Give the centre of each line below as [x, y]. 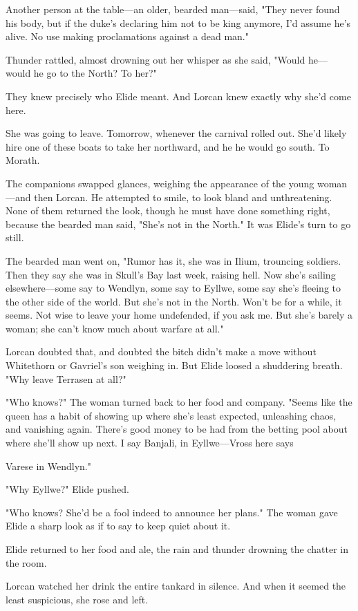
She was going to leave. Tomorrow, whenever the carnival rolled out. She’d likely [176, 133]
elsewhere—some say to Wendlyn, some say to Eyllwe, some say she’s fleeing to [173, 288]
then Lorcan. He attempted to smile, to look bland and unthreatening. [183, 197]
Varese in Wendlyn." [48, 466]
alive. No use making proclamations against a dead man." [128, 36]
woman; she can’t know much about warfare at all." [115, 328]
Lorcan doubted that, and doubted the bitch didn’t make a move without [161, 351]
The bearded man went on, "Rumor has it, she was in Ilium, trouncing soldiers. [173, 260]
